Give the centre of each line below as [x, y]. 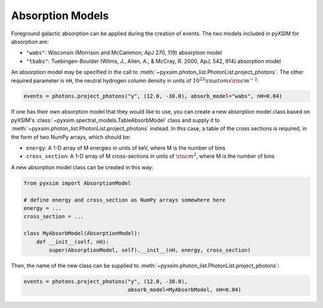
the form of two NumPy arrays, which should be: [71, 137]
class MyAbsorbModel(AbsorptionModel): [82, 234]
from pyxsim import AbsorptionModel [77, 183]
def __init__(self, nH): [73, 242]
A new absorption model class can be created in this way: [82, 167]
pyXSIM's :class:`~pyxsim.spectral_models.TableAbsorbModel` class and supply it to [115, 120]
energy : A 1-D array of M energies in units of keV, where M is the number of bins [126, 148]
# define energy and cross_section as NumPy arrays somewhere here [125, 200]
